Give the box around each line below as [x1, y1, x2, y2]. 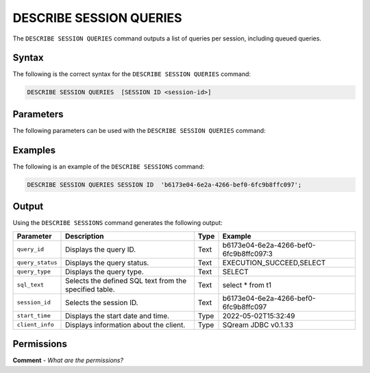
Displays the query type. [65, 267, 144, 276]
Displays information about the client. [65, 320, 186, 329]
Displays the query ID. [65, 244, 136, 254]
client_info [16, 321, 54, 328]
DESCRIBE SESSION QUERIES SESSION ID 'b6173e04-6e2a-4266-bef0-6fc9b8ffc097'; [27, 180, 302, 189]
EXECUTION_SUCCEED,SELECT [222, 258, 326, 267]
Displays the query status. [65, 258, 149, 267]
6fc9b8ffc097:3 [222, 249, 273, 258]
